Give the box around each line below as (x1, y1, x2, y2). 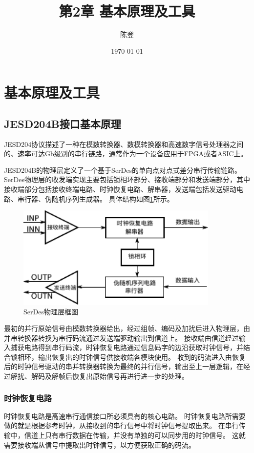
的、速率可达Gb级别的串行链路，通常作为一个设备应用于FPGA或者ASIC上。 (4, 148, 248, 159)
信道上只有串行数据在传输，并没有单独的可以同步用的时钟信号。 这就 (24, 430, 246, 440)
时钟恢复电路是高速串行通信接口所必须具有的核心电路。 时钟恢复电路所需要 (4, 411, 246, 421)
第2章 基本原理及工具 (59, 1, 195, 21)
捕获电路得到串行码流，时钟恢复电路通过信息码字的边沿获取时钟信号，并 (10, 342, 243, 352)
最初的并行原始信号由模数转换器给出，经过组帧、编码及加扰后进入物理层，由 (4, 323, 250, 333)
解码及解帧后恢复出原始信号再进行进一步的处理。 (31, 371, 189, 381)
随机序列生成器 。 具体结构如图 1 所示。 (51, 193, 174, 204)
